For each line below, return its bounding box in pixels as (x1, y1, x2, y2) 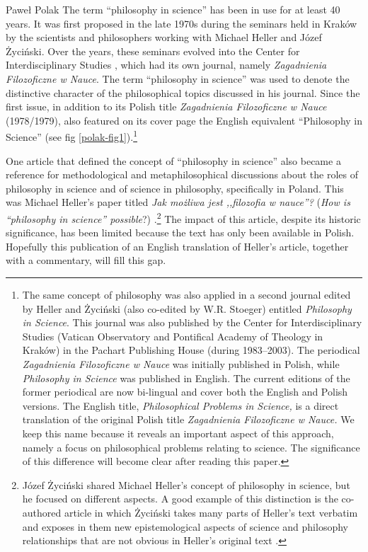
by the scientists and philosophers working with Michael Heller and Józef (6, 30, 322, 45)
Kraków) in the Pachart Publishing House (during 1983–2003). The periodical (22, 343, 360, 357)
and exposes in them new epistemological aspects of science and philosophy (22, 519, 348, 534)
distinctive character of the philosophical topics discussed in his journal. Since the (6, 85, 360, 100)
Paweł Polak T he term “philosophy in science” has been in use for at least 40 (6, 2, 340, 16)
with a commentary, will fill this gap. (6, 253, 166, 268)
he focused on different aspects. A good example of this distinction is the (22, 491, 338, 506)
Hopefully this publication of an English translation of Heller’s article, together (6, 238, 349, 253)
